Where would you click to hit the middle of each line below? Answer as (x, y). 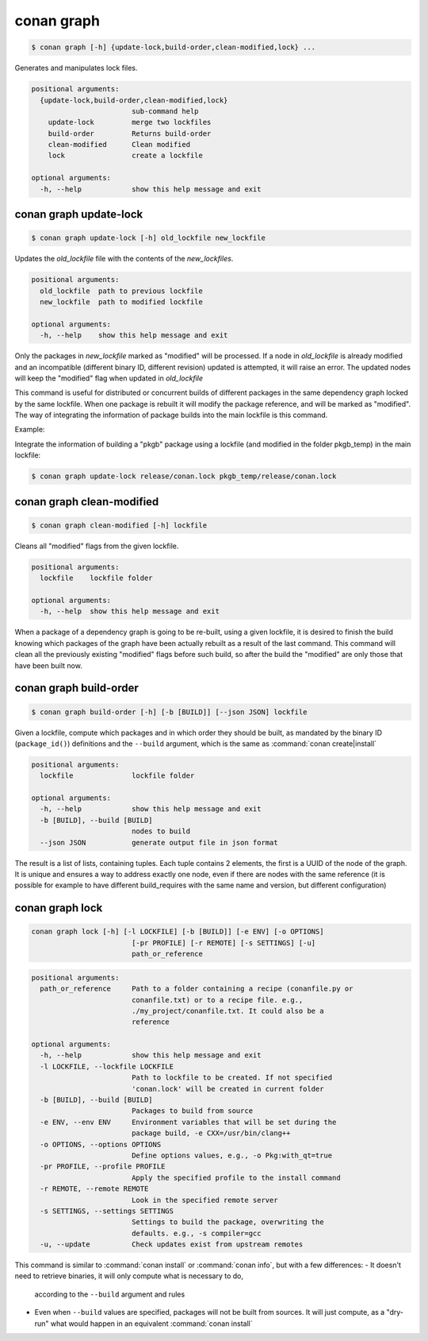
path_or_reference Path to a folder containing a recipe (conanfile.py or (197, 989)
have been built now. (48, 665)
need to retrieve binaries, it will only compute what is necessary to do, (129, 1276)
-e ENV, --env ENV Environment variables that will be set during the (188, 1122)
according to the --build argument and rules (110, 1294)
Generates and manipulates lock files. (76, 68)
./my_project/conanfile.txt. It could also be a (227, 1011)
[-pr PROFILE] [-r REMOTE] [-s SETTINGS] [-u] (224, 943)
